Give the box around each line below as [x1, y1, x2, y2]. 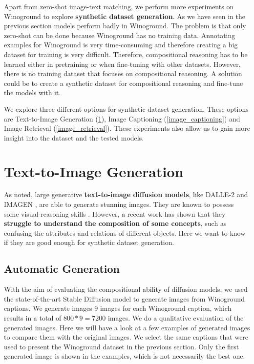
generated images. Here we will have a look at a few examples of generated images [4, 322, 250, 332]
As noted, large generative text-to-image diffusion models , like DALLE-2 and [4, 189, 248, 200]
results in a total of [4, 312, 62, 323]
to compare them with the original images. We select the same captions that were [4, 332, 249, 342]
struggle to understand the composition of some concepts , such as [4, 218, 227, 228]
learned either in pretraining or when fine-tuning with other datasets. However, [4, 59, 241, 69]
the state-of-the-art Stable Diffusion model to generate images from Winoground [4, 293, 245, 303]
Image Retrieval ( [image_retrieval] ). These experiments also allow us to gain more [4, 123, 250, 133]
